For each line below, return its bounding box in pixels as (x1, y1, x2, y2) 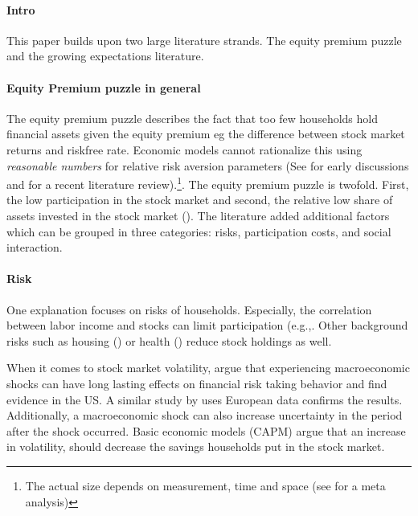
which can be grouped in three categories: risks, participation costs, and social (6, 223, 391, 240)
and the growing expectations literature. (6, 47, 204, 64)
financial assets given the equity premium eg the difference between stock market (6, 125, 405, 142)
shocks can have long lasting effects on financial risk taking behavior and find (6, 375, 387, 391)
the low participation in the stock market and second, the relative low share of (6, 191, 393, 208)
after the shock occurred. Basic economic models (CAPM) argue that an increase (6, 422, 406, 439)
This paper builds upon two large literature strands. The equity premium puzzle (6, 31, 402, 48)
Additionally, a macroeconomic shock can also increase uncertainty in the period (6, 407, 403, 424)
